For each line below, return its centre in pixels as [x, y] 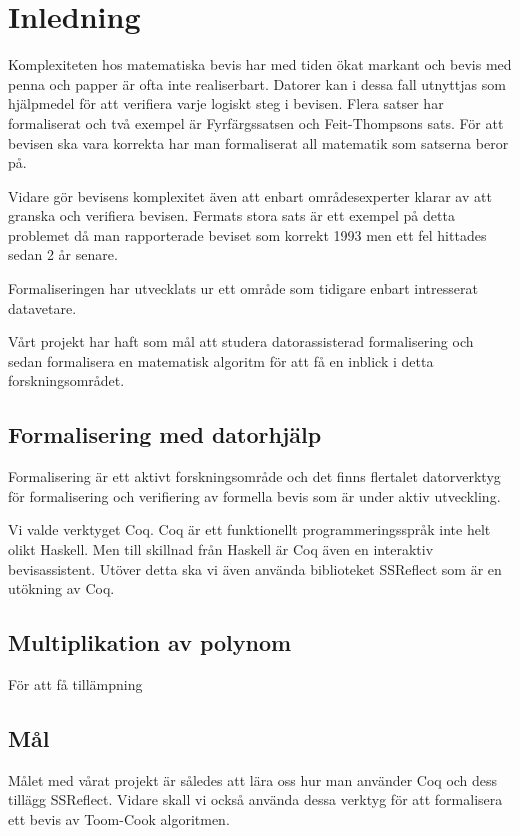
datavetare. [42, 307]
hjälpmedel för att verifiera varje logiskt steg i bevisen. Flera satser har [226, 103]
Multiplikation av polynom [150, 642]
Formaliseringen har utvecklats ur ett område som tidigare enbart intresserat [243, 288]
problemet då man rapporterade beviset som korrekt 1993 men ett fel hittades [247, 234]
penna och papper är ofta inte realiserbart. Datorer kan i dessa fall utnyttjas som [257, 83]
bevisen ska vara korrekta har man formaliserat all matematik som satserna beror [258, 142]
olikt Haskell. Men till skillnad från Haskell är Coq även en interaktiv [221, 549]
